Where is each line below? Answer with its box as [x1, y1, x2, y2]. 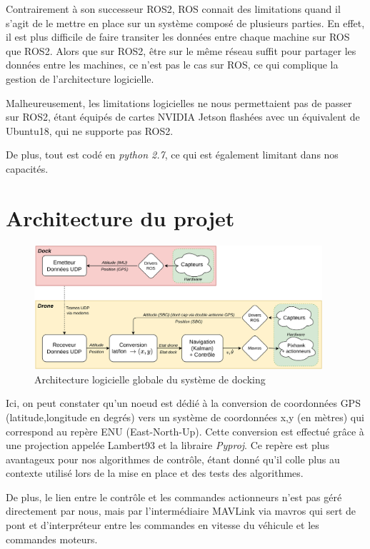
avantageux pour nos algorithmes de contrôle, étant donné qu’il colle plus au [6, 451, 340, 466]
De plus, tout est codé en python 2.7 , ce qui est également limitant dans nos [6, 147, 339, 162]
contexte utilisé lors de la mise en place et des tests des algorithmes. [6, 465, 304, 480]
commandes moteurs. [6, 531, 98, 546]
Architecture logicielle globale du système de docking [34, 371, 266, 386]
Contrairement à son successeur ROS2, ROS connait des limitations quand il [6, 1, 341, 16]
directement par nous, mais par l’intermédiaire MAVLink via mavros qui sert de [6, 503, 356, 518]
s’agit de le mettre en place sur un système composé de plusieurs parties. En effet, [6, 15, 365, 30]
